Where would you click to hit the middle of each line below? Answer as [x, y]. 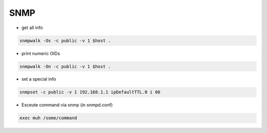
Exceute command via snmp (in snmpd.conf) [67, 105]
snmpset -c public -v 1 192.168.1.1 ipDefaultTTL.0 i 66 [90, 92]
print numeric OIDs [41, 53]
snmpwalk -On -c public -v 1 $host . [65, 66]
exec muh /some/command [48, 118]
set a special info [39, 79]
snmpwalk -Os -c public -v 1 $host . [65, 40]
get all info [32, 28]
